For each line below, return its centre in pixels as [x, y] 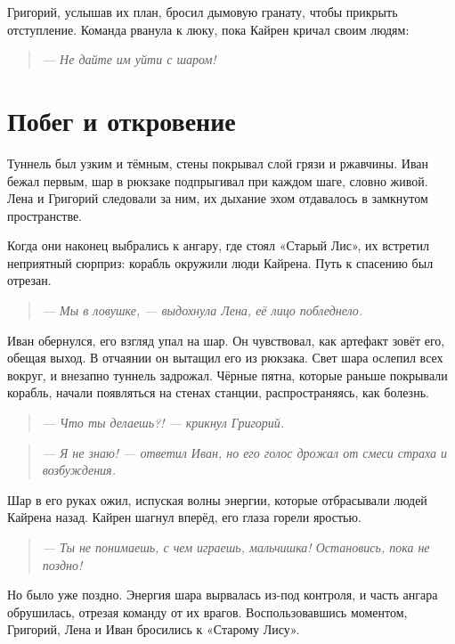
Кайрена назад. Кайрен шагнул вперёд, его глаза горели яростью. [184, 517]
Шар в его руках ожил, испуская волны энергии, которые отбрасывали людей [217, 499]
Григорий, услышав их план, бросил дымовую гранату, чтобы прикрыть [203, 12]
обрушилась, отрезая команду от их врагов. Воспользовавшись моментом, [207, 611]
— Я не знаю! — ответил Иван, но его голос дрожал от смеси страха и [245, 452]
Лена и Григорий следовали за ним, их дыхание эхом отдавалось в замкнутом [218, 198]
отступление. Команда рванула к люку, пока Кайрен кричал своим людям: [208, 29]
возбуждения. [79, 470]
